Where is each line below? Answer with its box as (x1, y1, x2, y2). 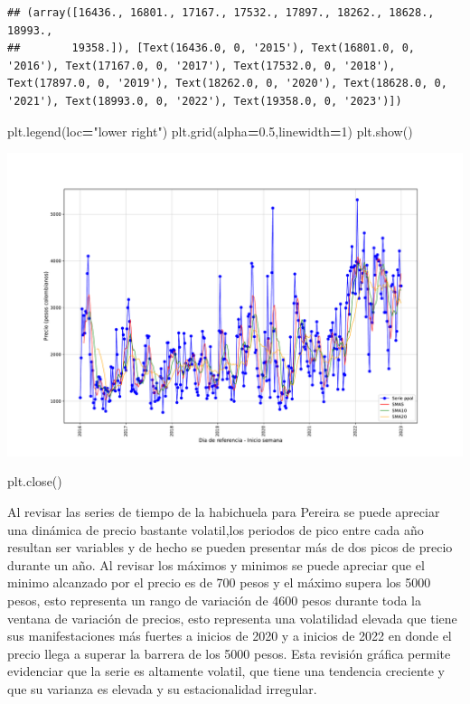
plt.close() (7, 472, 62, 491)
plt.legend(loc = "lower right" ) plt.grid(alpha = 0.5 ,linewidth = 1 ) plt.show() (7, 121, 413, 140)
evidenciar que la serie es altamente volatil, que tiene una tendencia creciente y (7, 662, 445, 681)
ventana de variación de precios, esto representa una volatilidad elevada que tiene (7, 608, 457, 627)
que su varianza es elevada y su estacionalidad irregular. (7, 679, 317, 698)
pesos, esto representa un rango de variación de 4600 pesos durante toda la (7, 590, 421, 609)
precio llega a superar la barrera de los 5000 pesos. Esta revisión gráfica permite (7, 643, 451, 662)
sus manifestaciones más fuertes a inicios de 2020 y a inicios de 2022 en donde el (7, 626, 452, 645)
